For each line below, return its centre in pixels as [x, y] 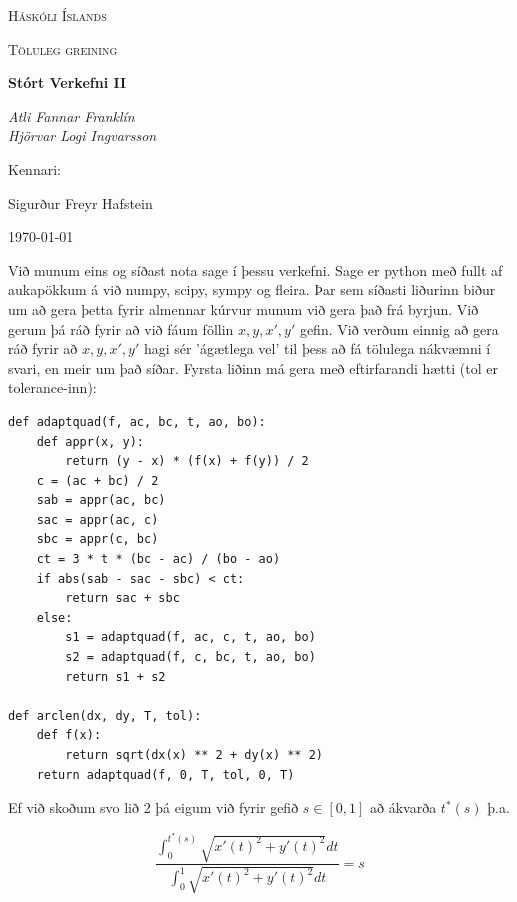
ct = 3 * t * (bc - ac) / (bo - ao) [158, 559]
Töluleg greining [63, 48]
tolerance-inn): [52, 387]
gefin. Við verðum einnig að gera [399, 328]
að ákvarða [403, 807]
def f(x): [69, 735]
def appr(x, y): [90, 441]
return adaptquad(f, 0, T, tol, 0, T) [165, 774]
